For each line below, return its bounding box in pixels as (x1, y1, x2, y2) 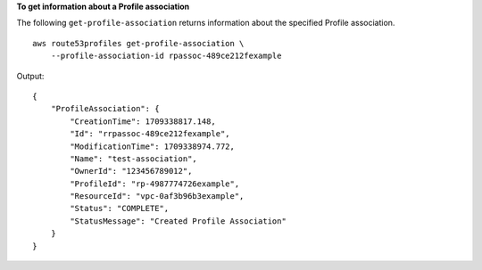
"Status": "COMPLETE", (70, 203, 170, 214)
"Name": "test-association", (70, 153, 198, 164)
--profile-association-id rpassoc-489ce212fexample (50, 51, 282, 61)
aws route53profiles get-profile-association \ (32, 38, 245, 48)
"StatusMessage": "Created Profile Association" (70, 216, 287, 226)
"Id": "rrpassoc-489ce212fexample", (70, 129, 231, 139)
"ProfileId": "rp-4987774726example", (70, 178, 240, 189)
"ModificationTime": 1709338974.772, (70, 141, 236, 151)
